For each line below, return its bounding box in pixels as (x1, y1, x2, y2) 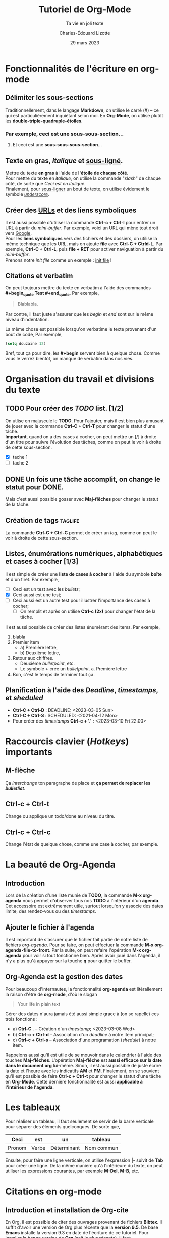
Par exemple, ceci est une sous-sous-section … (5, 130, 124, 137)
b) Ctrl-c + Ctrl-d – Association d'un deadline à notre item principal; (12, 1031, 154, 1038)
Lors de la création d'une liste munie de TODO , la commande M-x (5, 892, 142, 898)
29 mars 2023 (70, 39, 100, 46)
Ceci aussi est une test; (12, 592, 62, 598)
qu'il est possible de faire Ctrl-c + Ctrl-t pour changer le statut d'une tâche (5, 1073, 161, 1079)
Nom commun (85, 1144, 119, 1151)
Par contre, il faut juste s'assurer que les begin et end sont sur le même (5, 311, 154, 317)
